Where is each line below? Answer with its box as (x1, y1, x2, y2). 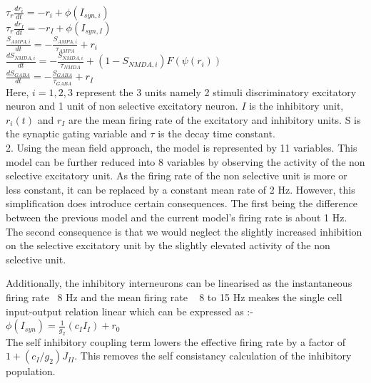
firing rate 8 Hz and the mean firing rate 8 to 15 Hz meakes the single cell (6, 289, 342, 304)
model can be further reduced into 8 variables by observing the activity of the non (6, 154, 365, 169)
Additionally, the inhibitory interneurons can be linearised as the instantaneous (6, 276, 352, 290)
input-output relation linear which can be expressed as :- (6, 303, 253, 318)
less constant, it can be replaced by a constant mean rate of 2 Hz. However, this (6, 182, 355, 196)
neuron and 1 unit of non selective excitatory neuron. (6, 98, 238, 113)
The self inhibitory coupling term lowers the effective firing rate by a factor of (6, 334, 345, 349)
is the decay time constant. (158, 126, 275, 141)
